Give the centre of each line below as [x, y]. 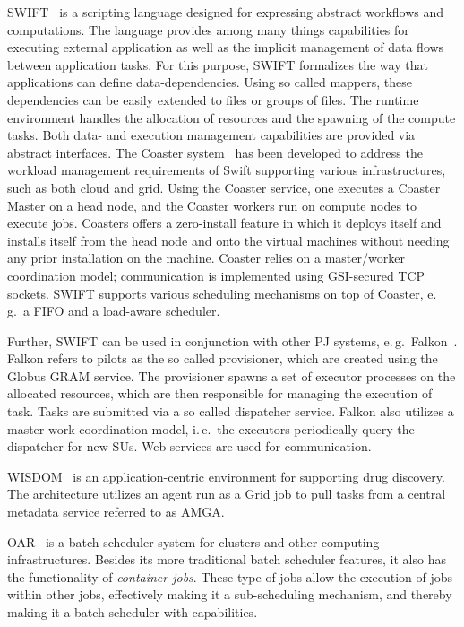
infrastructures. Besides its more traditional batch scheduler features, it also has [227, 559]
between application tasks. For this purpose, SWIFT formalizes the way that [218, 64]
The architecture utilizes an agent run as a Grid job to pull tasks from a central [227, 494]
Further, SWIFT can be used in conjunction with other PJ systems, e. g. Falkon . [232, 340]
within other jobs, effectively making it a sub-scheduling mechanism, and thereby [230, 594]
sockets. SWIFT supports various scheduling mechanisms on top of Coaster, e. [222, 293]
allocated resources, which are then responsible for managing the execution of [220, 393]
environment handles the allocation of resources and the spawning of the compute [232, 117]
